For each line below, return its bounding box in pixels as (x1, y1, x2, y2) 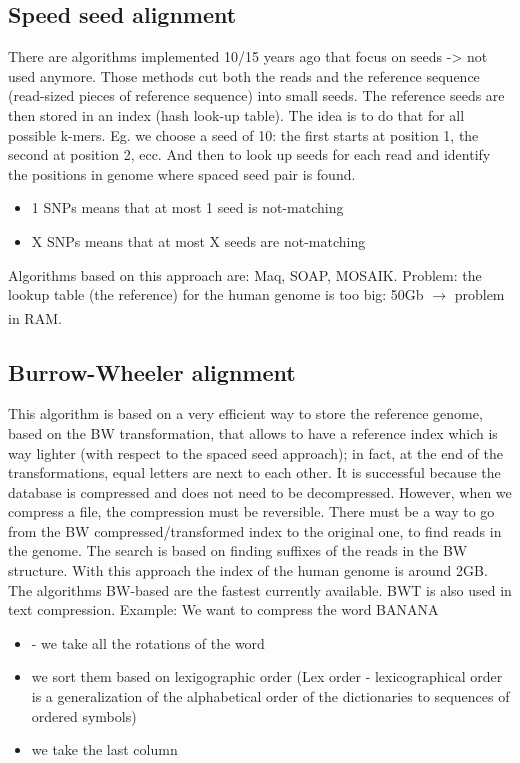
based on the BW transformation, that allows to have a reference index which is (8, 422, 498, 443)
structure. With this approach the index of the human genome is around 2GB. (8, 560, 488, 581)
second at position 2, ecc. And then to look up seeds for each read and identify (8, 144, 491, 165)
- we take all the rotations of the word (31, 632, 265, 653)
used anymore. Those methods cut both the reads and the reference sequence (8, 65, 480, 86)
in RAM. (8, 307, 62, 328)
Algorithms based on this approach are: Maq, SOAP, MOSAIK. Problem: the (8, 264, 482, 285)
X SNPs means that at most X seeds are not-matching (31, 230, 366, 251)
